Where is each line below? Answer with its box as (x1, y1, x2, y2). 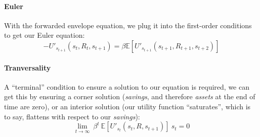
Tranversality (4, 62, 51, 73)
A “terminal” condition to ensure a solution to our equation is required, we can (4, 81, 249, 92)
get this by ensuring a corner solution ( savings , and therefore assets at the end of (4, 91, 255, 102)
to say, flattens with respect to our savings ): (4, 111, 140, 121)
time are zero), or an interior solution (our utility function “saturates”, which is (4, 101, 251, 111)
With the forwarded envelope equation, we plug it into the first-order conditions (4, 20, 252, 30)
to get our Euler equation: (4, 30, 85, 40)
